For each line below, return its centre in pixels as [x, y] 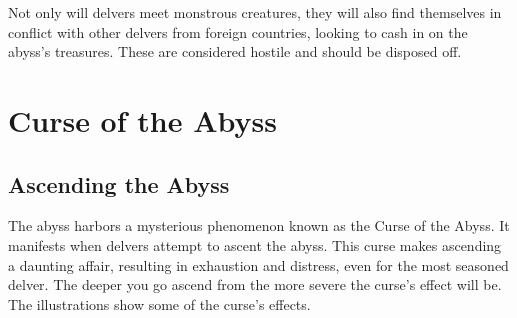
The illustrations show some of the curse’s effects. [159, 303]
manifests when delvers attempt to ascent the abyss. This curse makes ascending [255, 244]
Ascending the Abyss [119, 183]
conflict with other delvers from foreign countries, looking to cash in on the [238, 31]
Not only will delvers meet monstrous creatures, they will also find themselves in [255, 12]
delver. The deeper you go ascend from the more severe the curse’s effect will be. [255, 284]
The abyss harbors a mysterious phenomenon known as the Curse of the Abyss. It [259, 225]
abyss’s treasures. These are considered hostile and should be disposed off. [235, 51]
